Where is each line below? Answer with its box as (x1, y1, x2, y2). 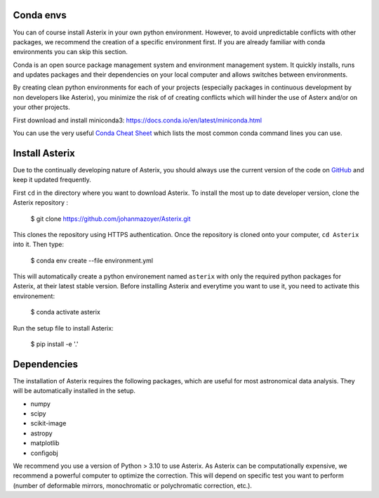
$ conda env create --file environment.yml (30, 256, 154, 264)
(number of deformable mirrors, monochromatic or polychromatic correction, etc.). (13, 481, 253, 490)
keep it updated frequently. (13, 176, 91, 184)
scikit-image (30, 419, 67, 428)
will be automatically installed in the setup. (13, 387, 136, 395)
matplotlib (30, 439, 60, 447)
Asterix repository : (13, 198, 69, 207)
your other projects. (13, 103, 70, 112)
